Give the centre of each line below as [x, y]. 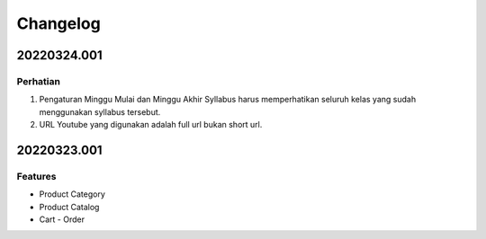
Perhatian [38, 81]
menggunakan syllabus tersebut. [100, 111]
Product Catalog [69, 207]
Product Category [72, 194]
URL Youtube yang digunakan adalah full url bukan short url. [151, 125]
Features [36, 176]
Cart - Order [62, 219]
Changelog [58, 23]
